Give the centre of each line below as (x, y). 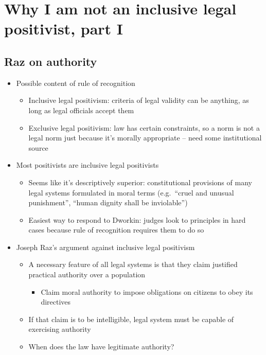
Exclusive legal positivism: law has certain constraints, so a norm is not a (144, 127)
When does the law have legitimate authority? (101, 347)
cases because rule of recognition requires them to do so (116, 230)
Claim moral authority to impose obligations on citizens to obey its (147, 291)
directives (56, 302)
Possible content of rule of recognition (76, 83)
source (38, 147)
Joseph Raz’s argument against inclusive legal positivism (105, 247)
